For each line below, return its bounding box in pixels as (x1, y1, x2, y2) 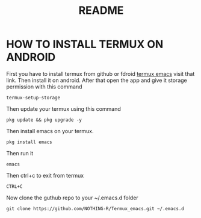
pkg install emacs (6, 139, 52, 145)
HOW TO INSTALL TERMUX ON (6, 37, 164, 51)
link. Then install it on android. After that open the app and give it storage (6, 76, 188, 84)
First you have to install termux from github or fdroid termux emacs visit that (6, 70, 195, 77)
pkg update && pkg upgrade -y (6, 117, 82, 123)
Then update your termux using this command (6, 105, 122, 112)
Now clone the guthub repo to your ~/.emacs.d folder (6, 194, 138, 201)
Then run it (6, 149, 34, 157)
